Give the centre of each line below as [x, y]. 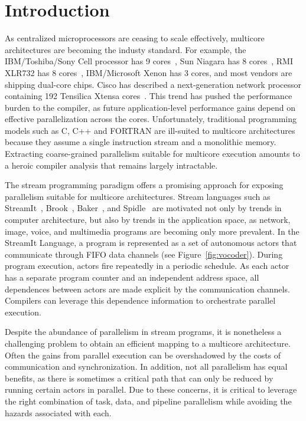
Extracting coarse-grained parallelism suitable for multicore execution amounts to [152, 154]
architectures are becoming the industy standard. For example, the [126, 49]
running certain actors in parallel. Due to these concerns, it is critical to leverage [151, 389]
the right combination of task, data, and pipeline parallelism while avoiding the [148, 401]
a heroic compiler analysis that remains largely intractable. [111, 165]
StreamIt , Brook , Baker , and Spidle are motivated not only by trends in [143, 208]
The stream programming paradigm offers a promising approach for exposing [144, 185]
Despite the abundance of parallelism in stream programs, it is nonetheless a [143, 332]
